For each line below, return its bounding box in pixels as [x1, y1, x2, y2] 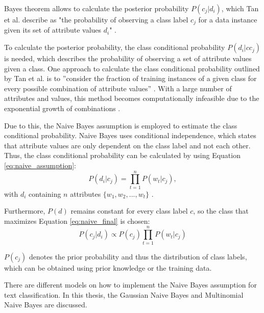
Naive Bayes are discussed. [4, 299, 87, 310]
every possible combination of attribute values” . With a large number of [4, 83, 232, 93]
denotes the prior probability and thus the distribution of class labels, [29, 251, 247, 262]
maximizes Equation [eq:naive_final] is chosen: [4, 215, 150, 226]
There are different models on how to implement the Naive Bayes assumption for [4, 279, 257, 290]
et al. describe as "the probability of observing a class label [4, 14, 188, 24]
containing [29, 188, 61, 199]
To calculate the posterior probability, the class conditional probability [4, 42, 225, 53]
